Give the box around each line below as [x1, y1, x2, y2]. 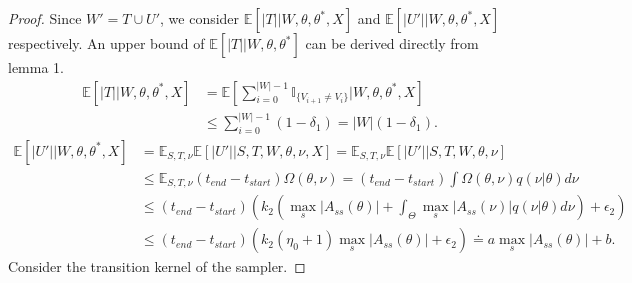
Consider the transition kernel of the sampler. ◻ [8, 256, 306, 277]
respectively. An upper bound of [8, 33, 205, 53]
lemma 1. [8, 57, 64, 77]
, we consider [160, 8, 240, 28]
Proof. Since [8, 8, 82, 28]
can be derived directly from [305, 33, 479, 53]
